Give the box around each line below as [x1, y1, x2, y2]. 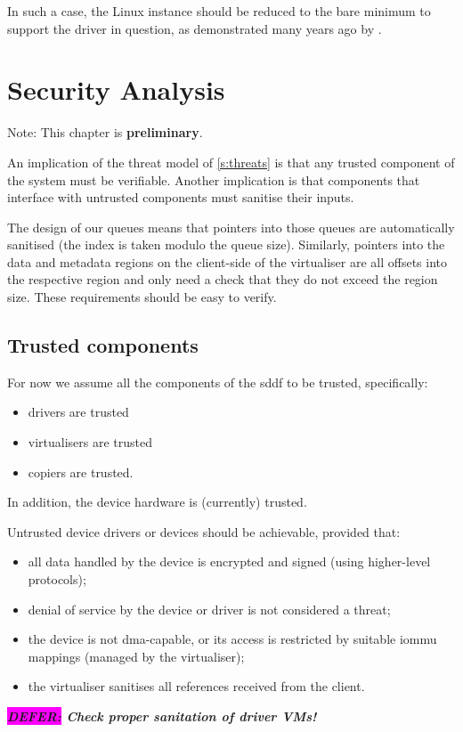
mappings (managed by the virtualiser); [28, 647, 245, 665]
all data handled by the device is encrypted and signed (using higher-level [28, 552, 431, 571]
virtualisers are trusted [28, 433, 153, 451]
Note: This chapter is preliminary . [7, 123, 203, 142]
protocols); [28, 570, 86, 589]
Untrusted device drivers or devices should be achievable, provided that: [7, 522, 401, 541]
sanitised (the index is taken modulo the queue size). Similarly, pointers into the [7, 235, 445, 254]
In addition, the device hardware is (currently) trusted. [7, 492, 307, 511]
